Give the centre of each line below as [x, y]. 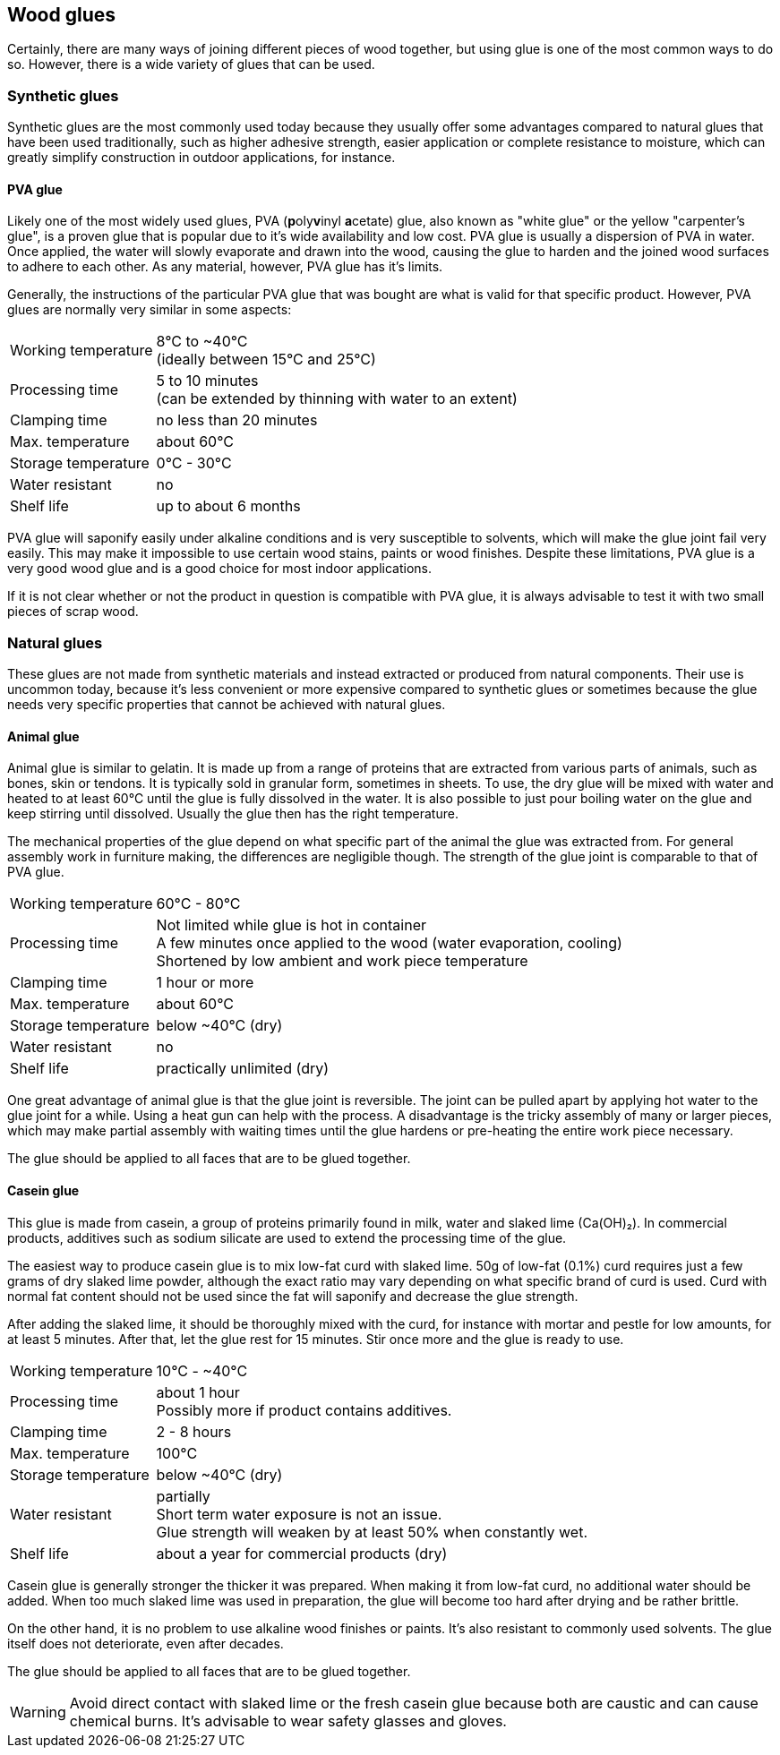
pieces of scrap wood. [73, 612]
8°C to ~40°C [202, 342]
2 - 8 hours [194, 1431]
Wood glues [62, 15]
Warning [38, 1712]
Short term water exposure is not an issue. [299, 1514]
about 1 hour [198, 1392]
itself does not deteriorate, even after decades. [146, 1643]
